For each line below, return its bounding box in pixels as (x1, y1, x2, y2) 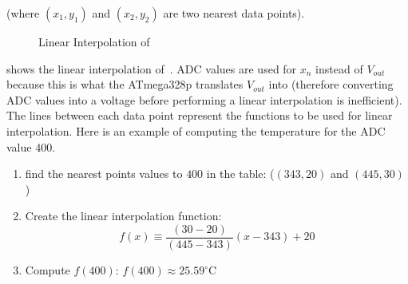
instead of (315, 60, 363, 77)
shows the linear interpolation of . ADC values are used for (6, 60, 297, 77)
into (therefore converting (268, 76, 394, 93)
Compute (25, 262, 70, 278)
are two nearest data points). (163, 5, 305, 21)
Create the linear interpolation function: (25, 207, 222, 224)
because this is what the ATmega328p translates (6, 76, 244, 93)
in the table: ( (206, 165, 275, 182)
